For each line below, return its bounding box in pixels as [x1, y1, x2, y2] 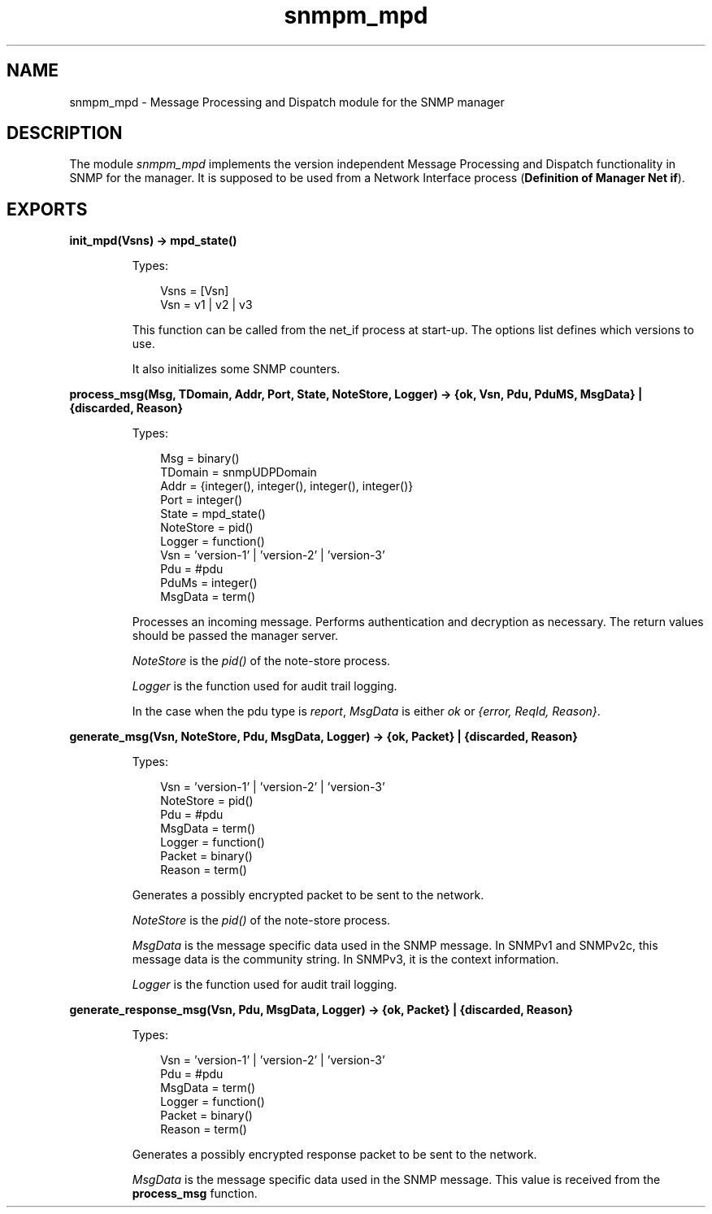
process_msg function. [132, 1186, 258, 1201]
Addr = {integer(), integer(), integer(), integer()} [160, 479, 414, 494]
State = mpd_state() [160, 507, 266, 521]
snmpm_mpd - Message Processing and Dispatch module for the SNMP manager [69, 94, 505, 109]
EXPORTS [7, 198, 88, 220]
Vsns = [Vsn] [160, 284, 229, 298]
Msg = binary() [160, 451, 240, 466]
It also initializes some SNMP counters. [132, 362, 341, 376]
